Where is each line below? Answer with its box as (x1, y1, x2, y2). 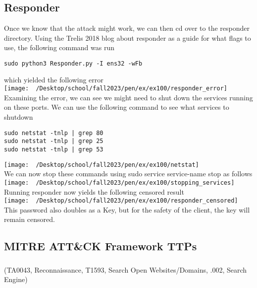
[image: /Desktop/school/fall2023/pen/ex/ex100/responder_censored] (4, 197, 238, 205)
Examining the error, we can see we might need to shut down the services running (4, 92, 253, 102)
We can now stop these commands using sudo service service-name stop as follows (4, 168, 253, 179)
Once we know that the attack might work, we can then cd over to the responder (4, 23, 250, 33)
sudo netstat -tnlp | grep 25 (4, 138, 103, 145)
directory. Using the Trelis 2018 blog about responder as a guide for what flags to (4, 32, 251, 43)
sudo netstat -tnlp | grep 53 (4, 145, 103, 153)
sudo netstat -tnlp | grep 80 (4, 129, 103, 137)
